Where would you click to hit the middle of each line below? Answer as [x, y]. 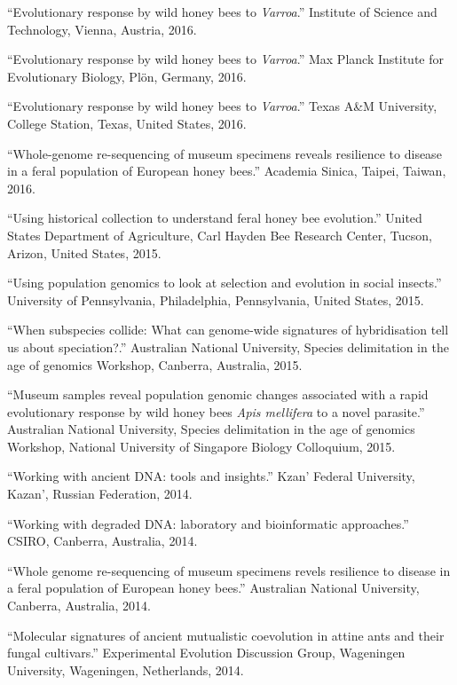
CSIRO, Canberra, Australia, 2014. [102, 541]
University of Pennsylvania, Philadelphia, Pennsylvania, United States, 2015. [216, 299]
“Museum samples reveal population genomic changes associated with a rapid [218, 394]
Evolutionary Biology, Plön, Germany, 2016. [127, 76]
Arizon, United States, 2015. [84, 252]
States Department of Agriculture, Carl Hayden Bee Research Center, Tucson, [220, 235]
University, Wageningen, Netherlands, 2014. [126, 669]
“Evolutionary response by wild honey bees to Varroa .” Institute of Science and [222, 12]
